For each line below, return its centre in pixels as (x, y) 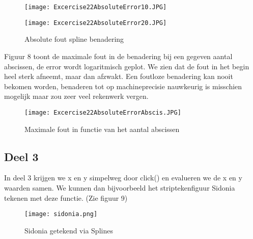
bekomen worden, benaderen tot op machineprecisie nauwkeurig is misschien (123, 86)
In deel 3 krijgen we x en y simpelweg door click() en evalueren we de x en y (123, 178)
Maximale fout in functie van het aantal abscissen (102, 129)
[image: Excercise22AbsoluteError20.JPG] (96, 23)
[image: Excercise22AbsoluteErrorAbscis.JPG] (103, 112)
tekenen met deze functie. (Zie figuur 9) (66, 197)
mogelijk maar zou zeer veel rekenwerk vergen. (76, 96)
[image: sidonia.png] (61, 214)
